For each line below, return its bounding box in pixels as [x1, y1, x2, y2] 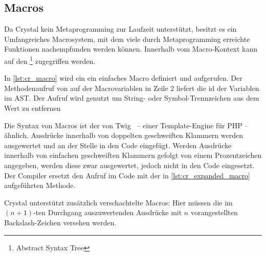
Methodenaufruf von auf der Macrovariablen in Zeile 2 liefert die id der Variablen [4, 82, 259, 93]
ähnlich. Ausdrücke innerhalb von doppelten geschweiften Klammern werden [4, 130, 243, 141]
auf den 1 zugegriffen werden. [4, 54, 96, 66]
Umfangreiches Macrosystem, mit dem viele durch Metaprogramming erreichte [4, 33, 250, 44]
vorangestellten [190, 207, 238, 218]
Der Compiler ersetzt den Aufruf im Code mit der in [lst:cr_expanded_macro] [4, 170, 250, 180]
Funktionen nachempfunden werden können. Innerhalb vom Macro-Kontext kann [4, 43, 258, 54]
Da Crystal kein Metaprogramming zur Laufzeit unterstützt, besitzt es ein [4, 24, 237, 34]
